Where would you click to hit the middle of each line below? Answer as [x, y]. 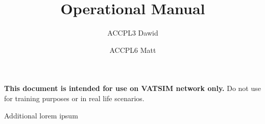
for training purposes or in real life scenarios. [74, 98]
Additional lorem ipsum [41, 115]
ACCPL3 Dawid [133, 33]
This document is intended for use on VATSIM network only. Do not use [132, 88]
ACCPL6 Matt [133, 50]
